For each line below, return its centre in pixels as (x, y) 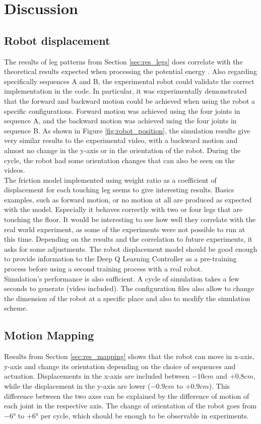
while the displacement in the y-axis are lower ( (77, 386)
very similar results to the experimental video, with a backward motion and (121, 140)
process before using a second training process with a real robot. (103, 269)
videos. (15, 170)
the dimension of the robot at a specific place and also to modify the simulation (127, 298)
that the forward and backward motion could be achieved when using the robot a (130, 100)
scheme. (16, 308)
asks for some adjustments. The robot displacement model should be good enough (131, 249)
